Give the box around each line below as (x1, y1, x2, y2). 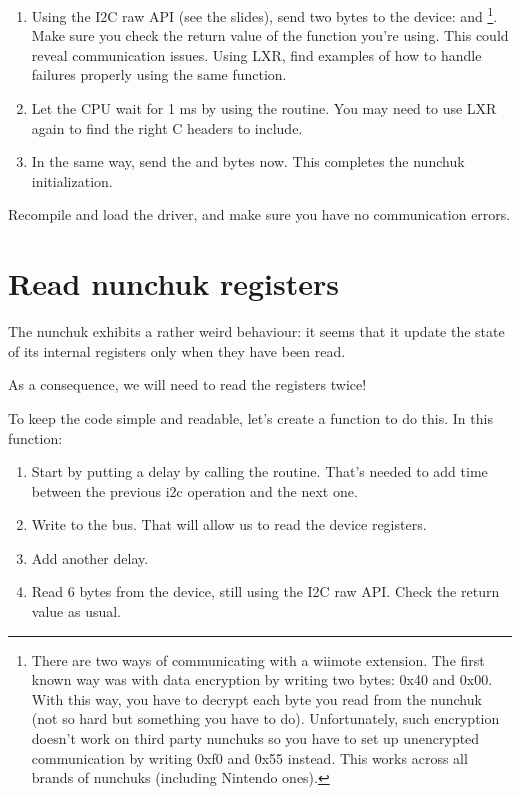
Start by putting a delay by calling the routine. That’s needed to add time (31, 461, 488, 482)
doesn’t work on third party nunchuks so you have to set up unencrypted (31, 728, 480, 749)
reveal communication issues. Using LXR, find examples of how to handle (31, 44, 482, 65)
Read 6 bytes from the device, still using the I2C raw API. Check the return (31, 581, 500, 602)
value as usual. (31, 601, 122, 622)
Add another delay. (31, 547, 149, 568)
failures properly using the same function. (31, 64, 287, 85)
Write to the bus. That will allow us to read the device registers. (31, 514, 427, 535)
